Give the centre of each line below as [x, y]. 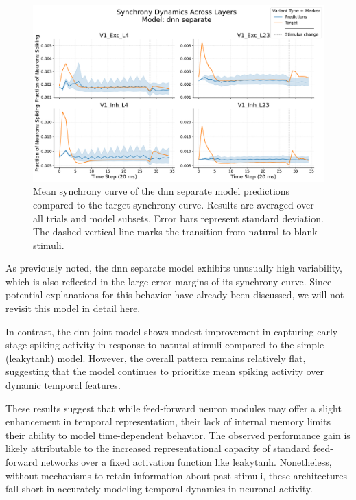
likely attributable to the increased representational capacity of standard [158, 448]
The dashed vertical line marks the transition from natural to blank [175, 231]
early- [329, 331]
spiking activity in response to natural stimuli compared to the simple [177, 345]
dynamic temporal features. [63, 385]
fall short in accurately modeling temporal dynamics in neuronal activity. [159, 489]
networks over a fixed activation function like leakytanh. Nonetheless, [186, 462]
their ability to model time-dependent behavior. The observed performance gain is [178, 434]
